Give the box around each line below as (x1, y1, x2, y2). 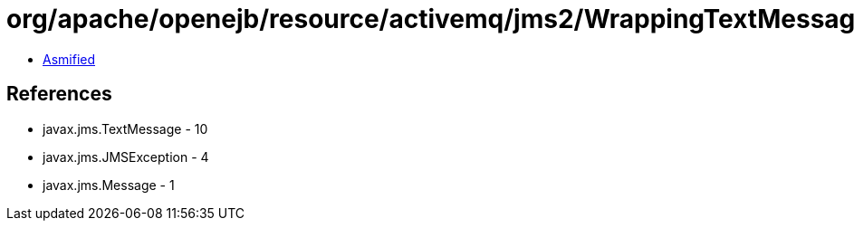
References (6, 82, 112, 106)
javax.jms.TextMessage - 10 (43, 120, 208, 137)
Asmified (43, 51, 96, 67)
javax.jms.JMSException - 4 (43, 148, 209, 165)
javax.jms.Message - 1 (43, 176, 175, 193)
